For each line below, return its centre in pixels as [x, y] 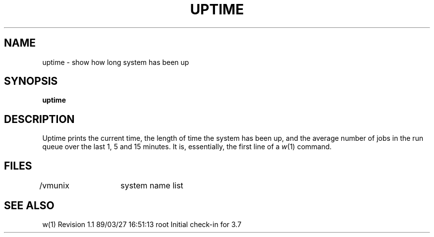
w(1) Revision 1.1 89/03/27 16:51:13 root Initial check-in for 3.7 [142, 224]
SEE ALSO [29, 205]
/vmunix [54, 186]
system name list [152, 186]
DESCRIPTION [39, 119]
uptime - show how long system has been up [116, 62]
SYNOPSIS [31, 81]
